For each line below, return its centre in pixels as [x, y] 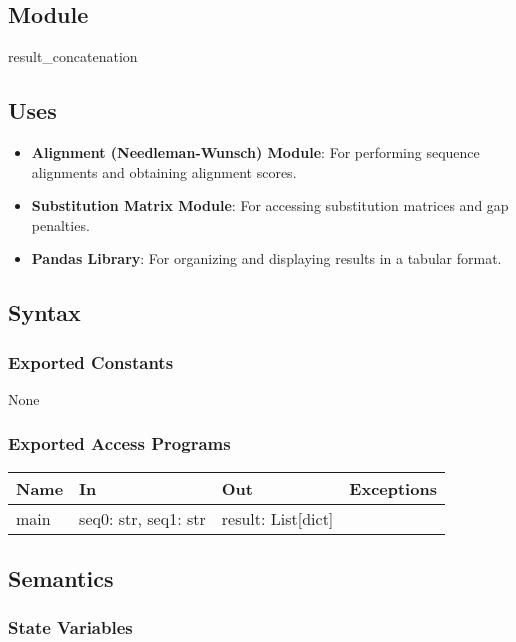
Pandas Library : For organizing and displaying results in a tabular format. [266, 258]
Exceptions [393, 488]
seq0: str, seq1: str [142, 518]
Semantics [61, 578]
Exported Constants [91, 361]
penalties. [60, 224]
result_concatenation [73, 56]
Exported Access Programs [119, 443]
